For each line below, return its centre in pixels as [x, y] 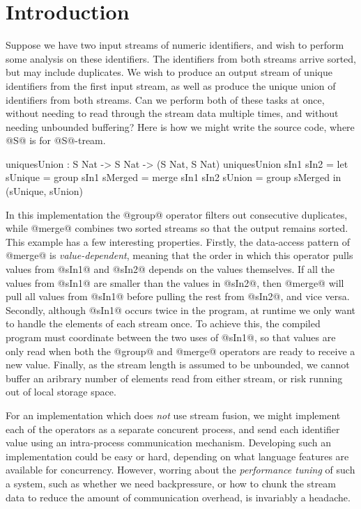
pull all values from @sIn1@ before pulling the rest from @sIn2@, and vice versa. [178, 296]
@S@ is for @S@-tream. [56, 140]
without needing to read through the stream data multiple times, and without [172, 113]
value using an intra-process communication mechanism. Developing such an [168, 443]
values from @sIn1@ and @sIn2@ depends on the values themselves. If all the [170, 269]
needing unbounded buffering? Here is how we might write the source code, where [180, 126]
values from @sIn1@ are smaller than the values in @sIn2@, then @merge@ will [175, 282]
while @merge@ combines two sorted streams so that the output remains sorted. [177, 228]
